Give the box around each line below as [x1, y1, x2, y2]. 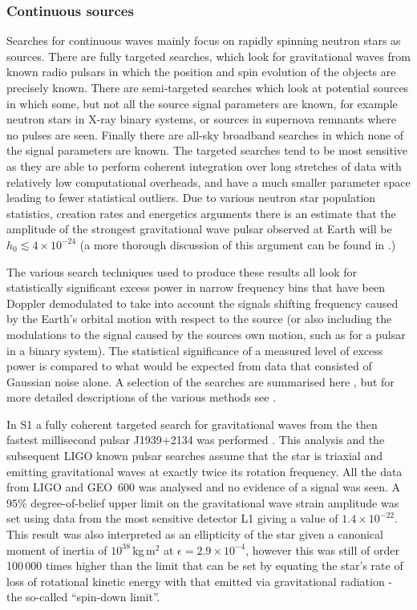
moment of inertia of [6, 541, 107, 558]
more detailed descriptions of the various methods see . [6, 389, 277, 406]
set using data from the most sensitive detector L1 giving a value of [6, 510, 338, 527]
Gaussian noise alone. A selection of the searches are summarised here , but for [6, 373, 395, 390]
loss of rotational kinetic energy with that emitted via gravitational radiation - [6, 572, 393, 589]
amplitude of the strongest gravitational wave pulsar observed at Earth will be [6, 220, 392, 237]
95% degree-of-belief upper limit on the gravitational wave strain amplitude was [6, 494, 399, 511]
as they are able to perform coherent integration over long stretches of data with [6, 157, 402, 174]
